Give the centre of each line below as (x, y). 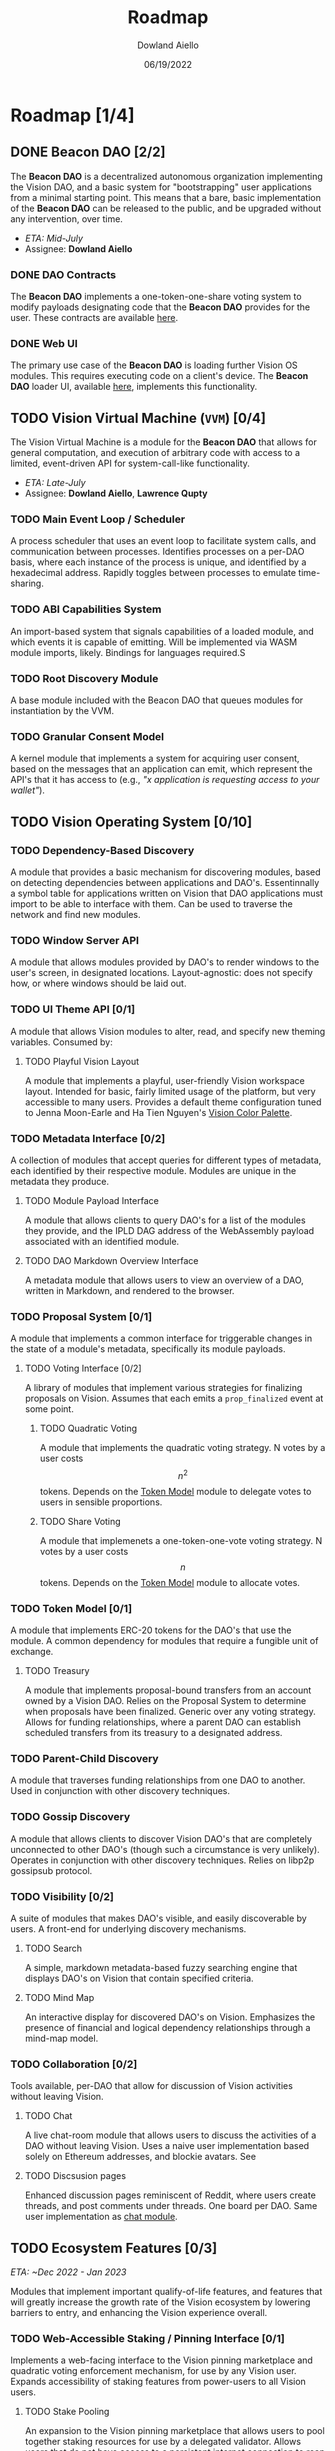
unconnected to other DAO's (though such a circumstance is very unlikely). (165, 1849)
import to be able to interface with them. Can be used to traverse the (151, 904)
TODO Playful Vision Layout (82, 1061)
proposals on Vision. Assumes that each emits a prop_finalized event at (174, 1398)
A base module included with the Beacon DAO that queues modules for (157, 700)
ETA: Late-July (55, 483)
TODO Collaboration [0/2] (74, 2064)
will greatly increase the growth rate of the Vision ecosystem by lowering (160, 2302)
